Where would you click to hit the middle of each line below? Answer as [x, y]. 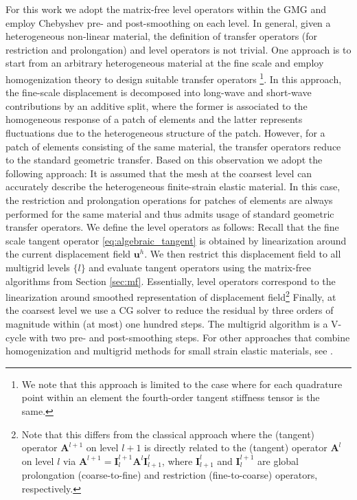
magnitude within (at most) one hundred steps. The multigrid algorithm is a [167, 323]
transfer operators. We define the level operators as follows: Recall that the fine [172, 227]
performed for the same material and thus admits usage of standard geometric [170, 213]
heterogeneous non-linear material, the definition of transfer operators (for [162, 36]
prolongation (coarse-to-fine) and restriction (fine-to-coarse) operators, [170, 475]
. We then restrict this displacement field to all [243, 254]
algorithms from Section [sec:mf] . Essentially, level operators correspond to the [171, 281]
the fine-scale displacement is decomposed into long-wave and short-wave [159, 92]
